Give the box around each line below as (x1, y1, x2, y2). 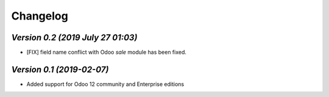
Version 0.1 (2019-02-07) (11, 64, 109, 74)
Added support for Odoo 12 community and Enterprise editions (26, 80, 185, 88)
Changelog (11, 9, 68, 23)
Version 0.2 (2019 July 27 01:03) (11, 32, 138, 43)
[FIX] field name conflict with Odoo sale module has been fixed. (26, 49, 187, 56)
